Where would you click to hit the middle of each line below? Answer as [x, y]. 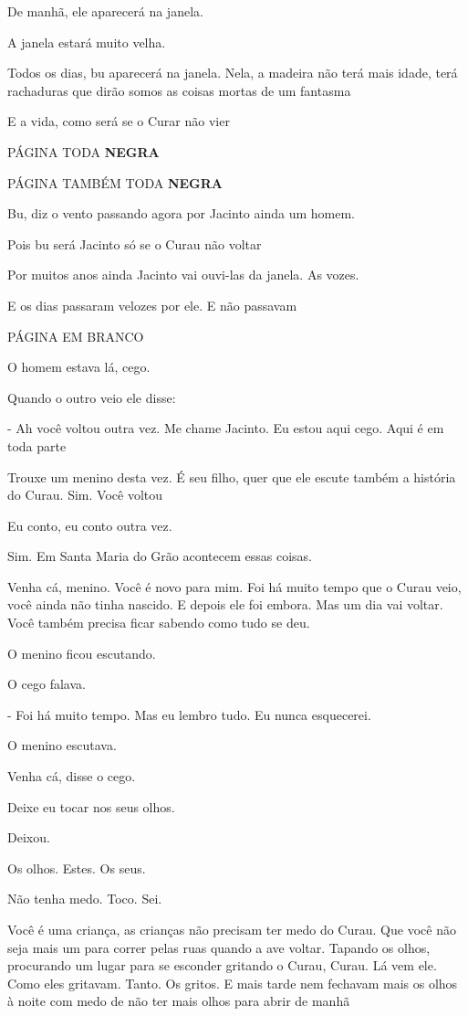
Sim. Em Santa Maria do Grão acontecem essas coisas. [160, 556]
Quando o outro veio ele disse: [92, 397]
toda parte [37, 445]
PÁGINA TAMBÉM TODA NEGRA [115, 182]
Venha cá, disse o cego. [72, 776]
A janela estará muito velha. [87, 42]
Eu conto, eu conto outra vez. [90, 525]
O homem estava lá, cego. [79, 367]
